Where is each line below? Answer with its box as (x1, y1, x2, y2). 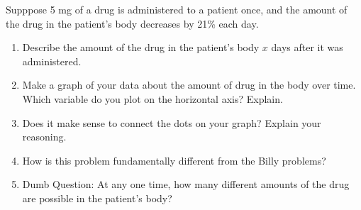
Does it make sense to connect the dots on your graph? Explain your (22, 115, 321, 130)
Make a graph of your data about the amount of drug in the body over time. (22, 77, 356, 92)
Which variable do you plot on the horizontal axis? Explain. (22, 91, 283, 106)
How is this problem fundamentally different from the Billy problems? (22, 153, 326, 167)
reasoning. (22, 129, 67, 144)
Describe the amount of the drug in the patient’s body (22, 40, 260, 55)
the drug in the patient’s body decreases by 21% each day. (6, 16, 259, 31)
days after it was (271, 40, 343, 55)
